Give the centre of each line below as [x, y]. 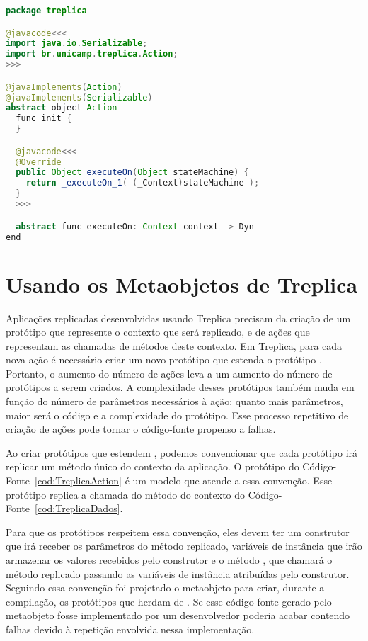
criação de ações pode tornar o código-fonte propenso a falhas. [141, 429]
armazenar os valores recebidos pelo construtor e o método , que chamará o [169, 560]
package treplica [46, 11]
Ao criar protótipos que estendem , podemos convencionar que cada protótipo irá [182, 452]
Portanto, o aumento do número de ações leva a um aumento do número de [169, 373]
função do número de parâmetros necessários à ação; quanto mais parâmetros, [174, 401]
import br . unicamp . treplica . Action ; [92, 54]
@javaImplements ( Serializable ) [79, 97]
